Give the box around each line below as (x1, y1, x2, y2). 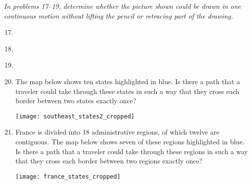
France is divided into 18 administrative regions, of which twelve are (15, 127, 220, 137)
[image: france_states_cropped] (15, 173, 121, 180)
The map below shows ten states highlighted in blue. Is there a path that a (15, 76, 240, 86)
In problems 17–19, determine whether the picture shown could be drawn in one (4, 1, 241, 11)
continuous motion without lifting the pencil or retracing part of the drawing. (4, 10, 233, 21)
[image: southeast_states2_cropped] (15, 113, 135, 120)
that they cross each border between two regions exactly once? (15, 156, 203, 166)
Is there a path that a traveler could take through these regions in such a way (15, 146, 248, 156)
